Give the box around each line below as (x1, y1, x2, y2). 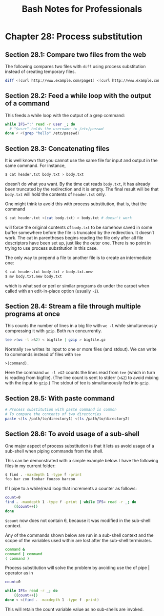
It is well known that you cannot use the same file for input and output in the (5, 158, 158, 164)
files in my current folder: (5, 463, 56, 469)
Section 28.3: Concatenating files (5, 144, 110, 153)
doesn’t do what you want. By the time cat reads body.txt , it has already (5, 181, 150, 187)
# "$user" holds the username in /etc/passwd (9, 126, 104, 131)
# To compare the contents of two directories (5, 412, 102, 417)
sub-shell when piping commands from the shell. (5, 448, 103, 454)
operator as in (5, 570, 33, 576)
